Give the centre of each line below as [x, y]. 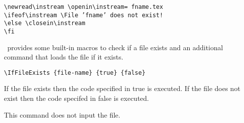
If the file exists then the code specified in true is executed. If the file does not [122, 88]
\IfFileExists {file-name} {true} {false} [75, 73]
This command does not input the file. [62, 114]
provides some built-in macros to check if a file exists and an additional [115, 47]
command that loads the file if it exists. [64, 57]
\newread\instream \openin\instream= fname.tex [84, 7]
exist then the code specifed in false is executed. [77, 98]
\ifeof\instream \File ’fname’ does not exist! [84, 15]
